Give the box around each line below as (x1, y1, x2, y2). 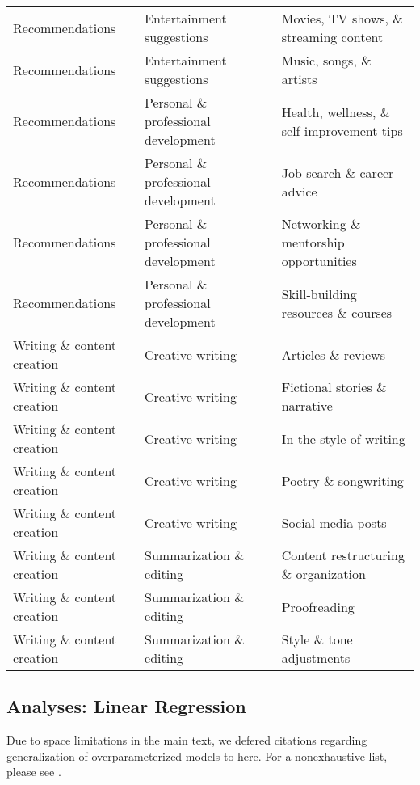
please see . (6, 763, 61, 780)
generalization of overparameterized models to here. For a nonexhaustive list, (6, 747, 388, 764)
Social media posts (281, 513, 387, 532)
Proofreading (281, 597, 355, 616)
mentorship (281, 233, 345, 251)
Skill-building (281, 284, 357, 303)
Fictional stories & (281, 378, 387, 396)
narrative (281, 396, 333, 415)
